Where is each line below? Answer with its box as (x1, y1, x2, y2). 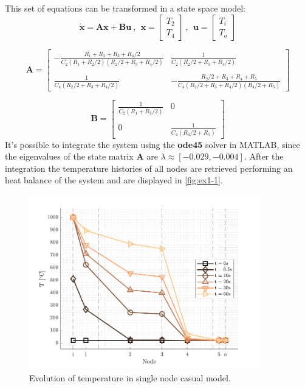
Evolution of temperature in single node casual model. (29, 372, 231, 384)
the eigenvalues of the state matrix (5, 150, 134, 163)
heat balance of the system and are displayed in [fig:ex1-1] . (5, 174, 223, 186)
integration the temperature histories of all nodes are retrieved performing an (5, 161, 293, 174)
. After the (244, 150, 284, 163)
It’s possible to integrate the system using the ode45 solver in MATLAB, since (5, 138, 300, 150)
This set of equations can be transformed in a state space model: (5, 2, 246, 14)
